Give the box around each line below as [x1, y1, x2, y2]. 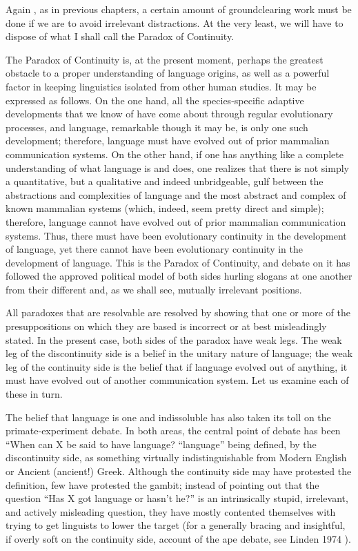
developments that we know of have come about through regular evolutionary [6, 106, 333, 121]
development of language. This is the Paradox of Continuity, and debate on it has [6, 255, 350, 269]
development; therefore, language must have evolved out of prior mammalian [6, 133, 330, 148]
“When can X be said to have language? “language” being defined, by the [6, 436, 317, 451]
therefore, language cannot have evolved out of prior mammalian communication [6, 214, 346, 229]
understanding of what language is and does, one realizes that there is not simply [6, 160, 349, 175]
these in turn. [6, 387, 63, 401]
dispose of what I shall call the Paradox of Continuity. [6, 29, 235, 43]
